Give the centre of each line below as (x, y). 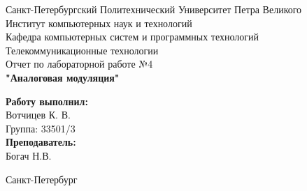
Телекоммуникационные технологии (82, 50)
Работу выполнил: (47, 101)
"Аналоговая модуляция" (63, 77)
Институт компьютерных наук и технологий (99, 23)
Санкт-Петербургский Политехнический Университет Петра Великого (154, 9)
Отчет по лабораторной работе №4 (79, 64)
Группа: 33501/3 (41, 128)
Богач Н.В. (29, 155)
